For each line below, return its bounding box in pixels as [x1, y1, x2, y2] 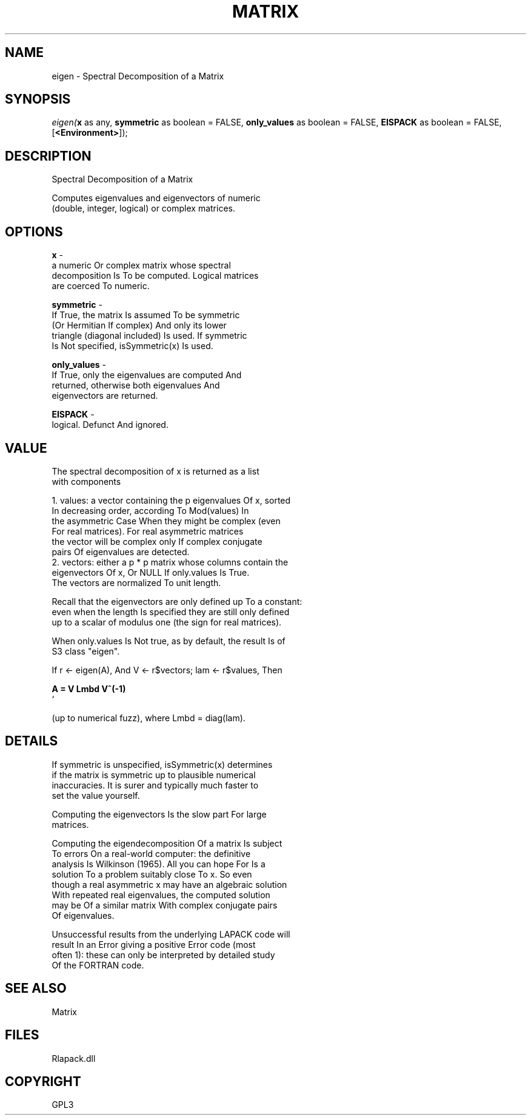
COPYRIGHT [5, 1073, 81, 1089]
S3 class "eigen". [52, 645, 120, 656]
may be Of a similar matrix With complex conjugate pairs [52, 899, 278, 910]
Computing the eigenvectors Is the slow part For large [52, 808, 267, 819]
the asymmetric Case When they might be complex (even [52, 515, 281, 526]
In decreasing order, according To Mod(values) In [52, 505, 249, 516]
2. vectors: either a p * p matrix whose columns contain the [52, 556, 289, 567]
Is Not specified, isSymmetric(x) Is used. [52, 341, 213, 352]
